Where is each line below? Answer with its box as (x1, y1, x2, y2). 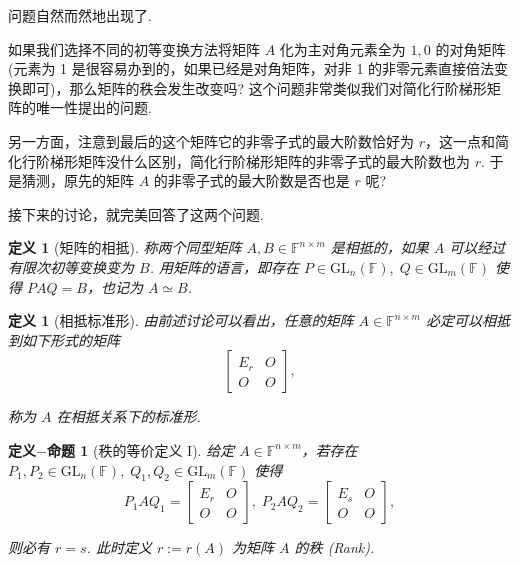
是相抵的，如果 (330, 237, 429, 258)
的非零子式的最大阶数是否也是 (153, 170, 350, 191)
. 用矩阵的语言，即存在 (149, 256, 299, 277)
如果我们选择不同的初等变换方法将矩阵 (8, 38, 260, 59)
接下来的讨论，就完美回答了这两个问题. (8, 203, 264, 224)
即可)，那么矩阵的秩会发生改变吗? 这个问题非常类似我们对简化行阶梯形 (21, 77, 487, 98)
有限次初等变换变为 (8, 256, 134, 277)
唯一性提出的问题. (35, 97, 152, 118)
